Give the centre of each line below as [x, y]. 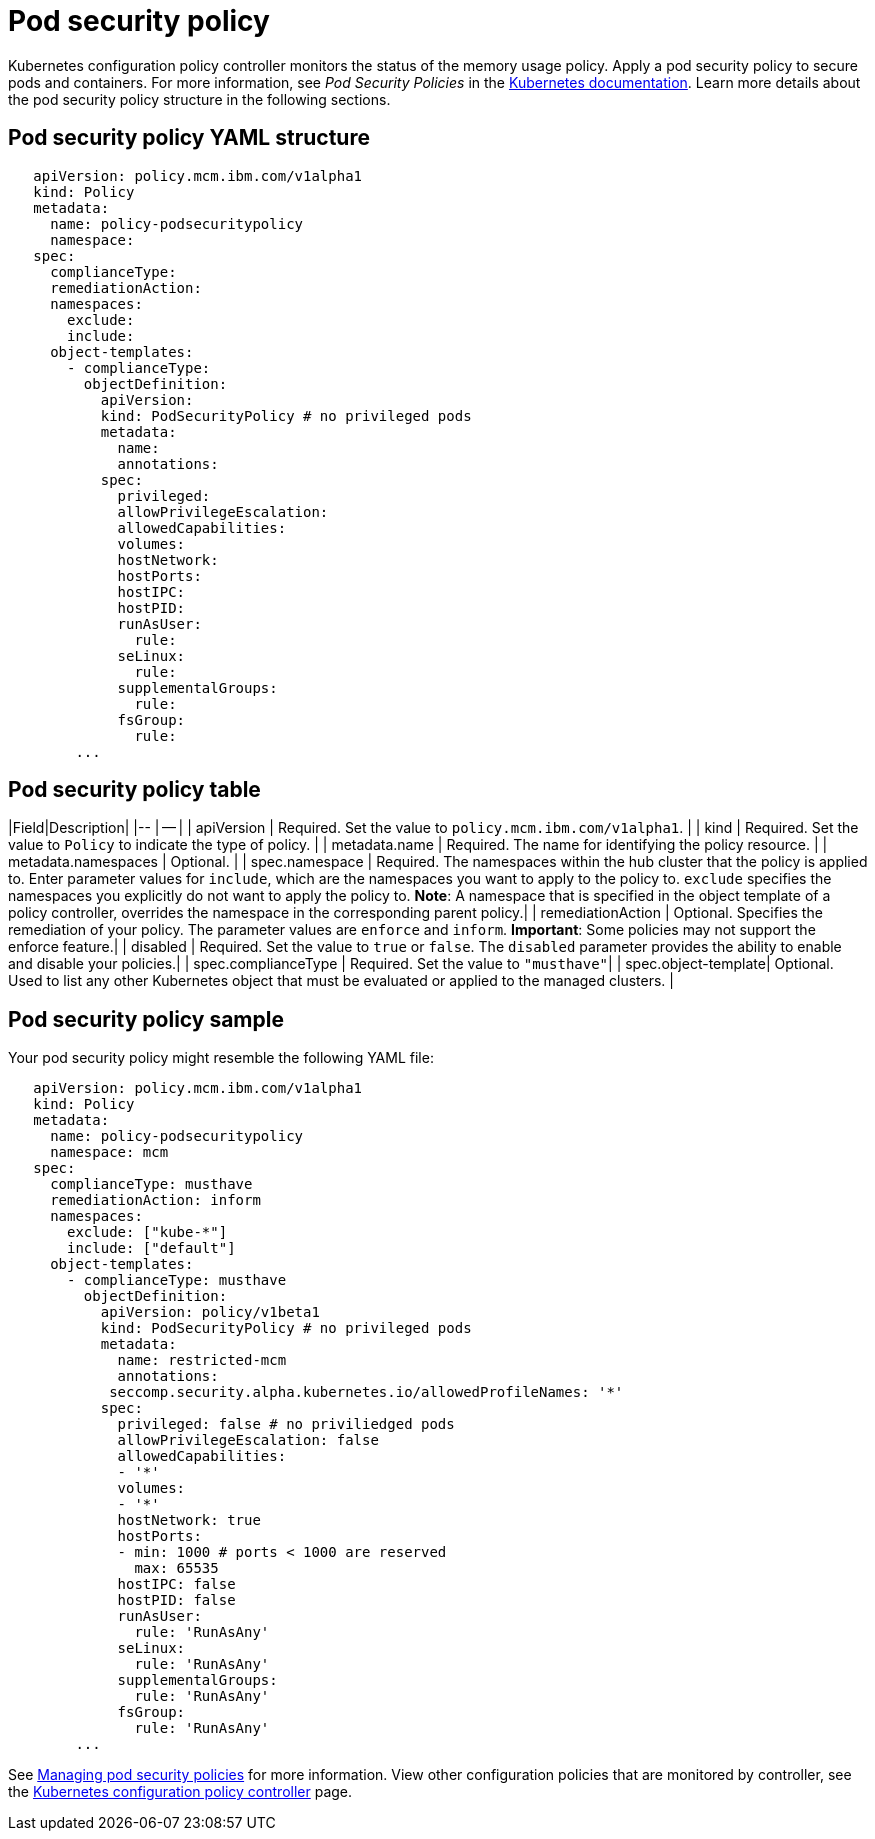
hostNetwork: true [189, 1520]
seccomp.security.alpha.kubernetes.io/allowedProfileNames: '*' [366, 1392]
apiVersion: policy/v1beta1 [210, 1312]
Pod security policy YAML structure [189, 138]
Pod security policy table [134, 790]
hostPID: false [176, 1600]
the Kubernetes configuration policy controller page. [180, 1792]
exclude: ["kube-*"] [147, 1232]
